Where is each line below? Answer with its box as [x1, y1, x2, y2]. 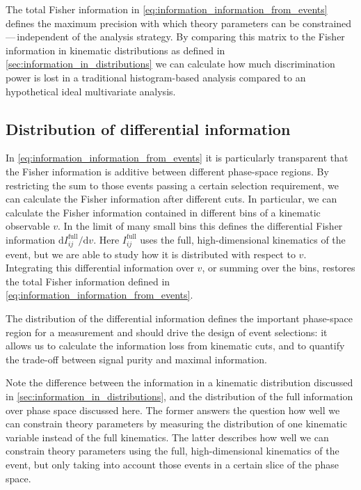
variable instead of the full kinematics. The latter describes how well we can [6, 429, 329, 444]
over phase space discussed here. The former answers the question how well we [6, 402, 340, 417]
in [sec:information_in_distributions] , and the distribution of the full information [6, 389, 353, 403]
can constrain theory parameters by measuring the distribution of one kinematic [6, 416, 347, 431]
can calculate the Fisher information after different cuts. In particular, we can [6, 191, 337, 206]
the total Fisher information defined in [6, 274, 170, 288]
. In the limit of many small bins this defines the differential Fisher [57, 219, 343, 233]
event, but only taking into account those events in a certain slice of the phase [6, 457, 339, 471]
